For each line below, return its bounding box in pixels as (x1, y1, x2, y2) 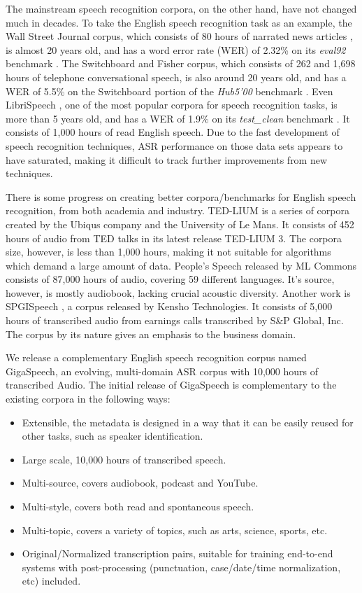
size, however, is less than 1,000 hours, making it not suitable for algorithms (6, 244, 331, 259)
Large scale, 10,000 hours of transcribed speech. (22, 452, 226, 466)
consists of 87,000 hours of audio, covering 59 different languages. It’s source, (6, 272, 335, 286)
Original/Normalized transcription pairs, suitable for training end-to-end (22, 546, 333, 561)
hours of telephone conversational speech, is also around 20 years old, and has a (6, 69, 347, 84)
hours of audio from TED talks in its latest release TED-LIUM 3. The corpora (6, 230, 342, 245)
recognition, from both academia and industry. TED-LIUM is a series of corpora (6, 203, 349, 218)
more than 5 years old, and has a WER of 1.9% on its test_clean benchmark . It (6, 111, 350, 125)
